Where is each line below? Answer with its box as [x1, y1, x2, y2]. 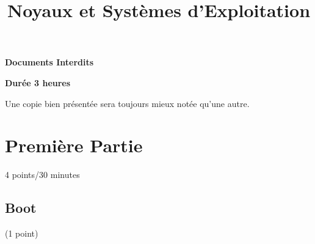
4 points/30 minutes [5, 168, 80, 181]
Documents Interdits [5, 56, 94, 68]
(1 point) [5, 227, 38, 240]
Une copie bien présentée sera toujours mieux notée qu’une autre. [5, 97, 250, 109]
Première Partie [5, 133, 143, 158]
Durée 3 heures [5, 76, 71, 89]
